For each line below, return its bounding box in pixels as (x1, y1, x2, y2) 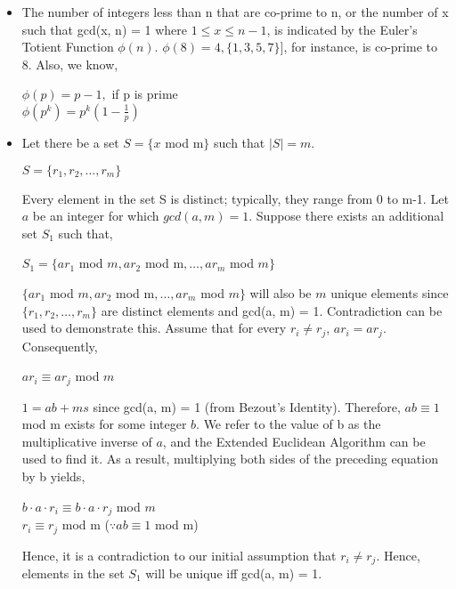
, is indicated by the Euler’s (266, 20, 418, 38)
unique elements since (330, 283, 449, 302)
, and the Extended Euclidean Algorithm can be (162, 432, 426, 450)
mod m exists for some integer (21, 415, 187, 433)
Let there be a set (21, 133, 119, 151)
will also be (249, 283, 312, 302)
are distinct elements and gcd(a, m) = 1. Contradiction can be (101, 301, 443, 319)
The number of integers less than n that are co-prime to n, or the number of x (21, 3, 449, 20)
